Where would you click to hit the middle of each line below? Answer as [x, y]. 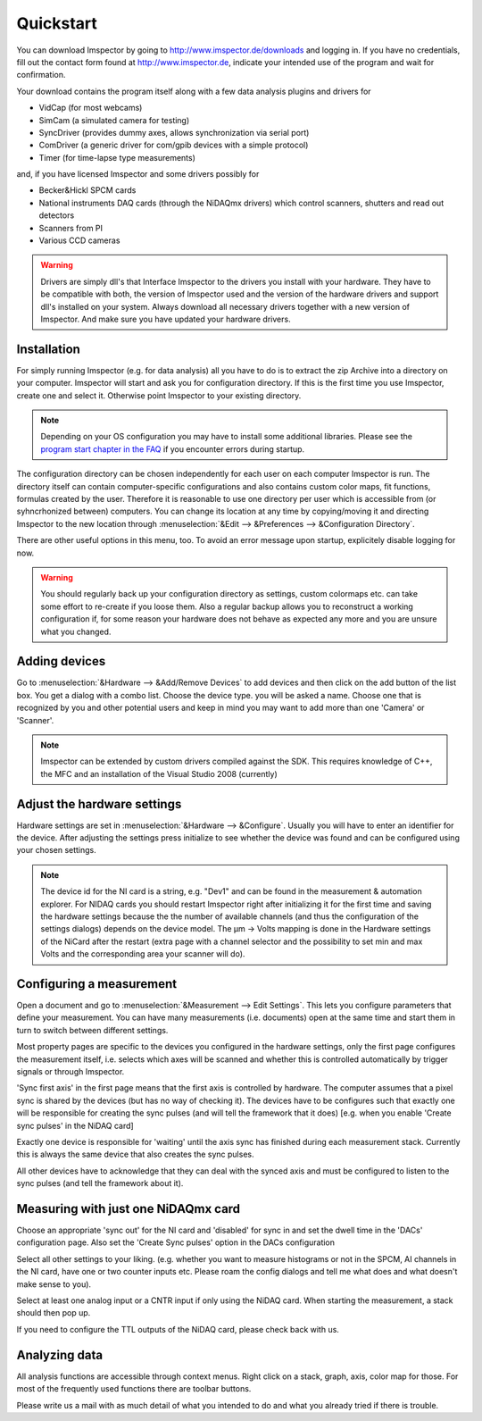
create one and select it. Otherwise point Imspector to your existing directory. [159, 395]
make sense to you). [54, 1284]
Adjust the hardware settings [99, 804]
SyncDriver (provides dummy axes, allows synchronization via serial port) [174, 132]
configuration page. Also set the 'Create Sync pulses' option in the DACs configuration [175, 1242]
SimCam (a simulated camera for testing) [114, 120]
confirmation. [41, 75]
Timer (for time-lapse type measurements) [117, 157]
